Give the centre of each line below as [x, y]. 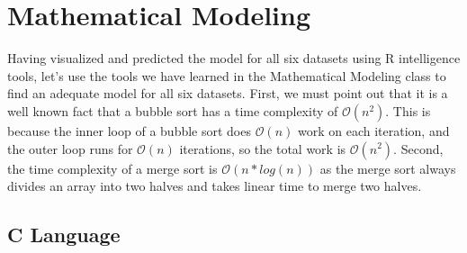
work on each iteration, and [373, 130]
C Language [64, 235]
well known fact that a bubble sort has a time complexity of [173, 110]
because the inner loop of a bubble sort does [129, 130]
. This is [408, 110]
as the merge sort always [388, 168]
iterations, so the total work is [263, 148]
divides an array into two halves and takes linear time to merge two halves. [215, 186]
